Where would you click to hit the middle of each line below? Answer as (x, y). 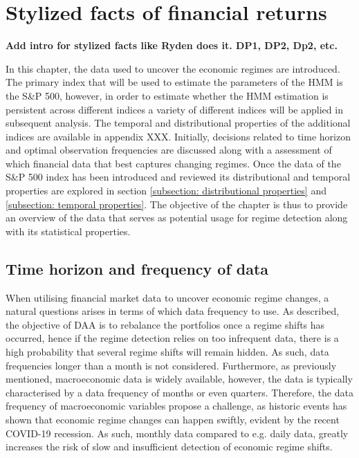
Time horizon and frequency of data (137, 268)
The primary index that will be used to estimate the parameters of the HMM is (174, 82)
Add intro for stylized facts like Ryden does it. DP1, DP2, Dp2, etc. (172, 45)
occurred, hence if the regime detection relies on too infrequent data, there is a (172, 338)
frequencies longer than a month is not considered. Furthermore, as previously (171, 365)
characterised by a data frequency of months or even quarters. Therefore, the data (179, 392)
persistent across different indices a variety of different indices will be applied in (174, 109)
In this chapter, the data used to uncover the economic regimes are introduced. (173, 68)
